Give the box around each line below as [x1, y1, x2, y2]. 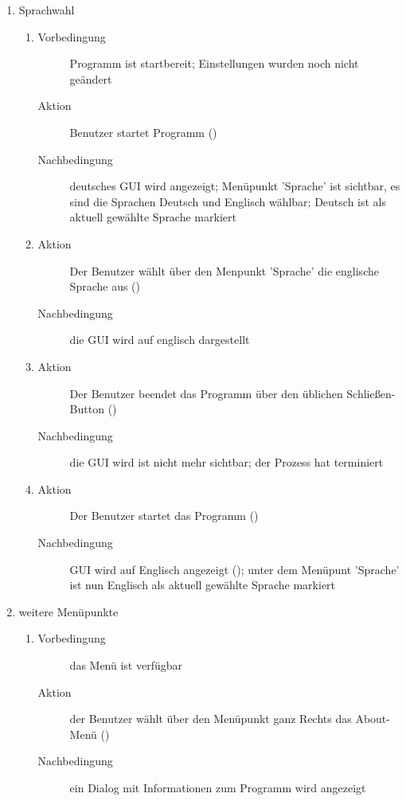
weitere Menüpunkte [18, 603, 119, 619]
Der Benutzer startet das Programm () [69, 507, 259, 524]
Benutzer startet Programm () [69, 123, 217, 140]
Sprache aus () [69, 278, 140, 295]
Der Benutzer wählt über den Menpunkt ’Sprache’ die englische [69, 262, 379, 279]
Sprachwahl [18, 2, 75, 18]
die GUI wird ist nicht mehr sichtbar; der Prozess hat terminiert [69, 454, 384, 471]
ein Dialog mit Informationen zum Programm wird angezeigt [69, 780, 366, 795]
